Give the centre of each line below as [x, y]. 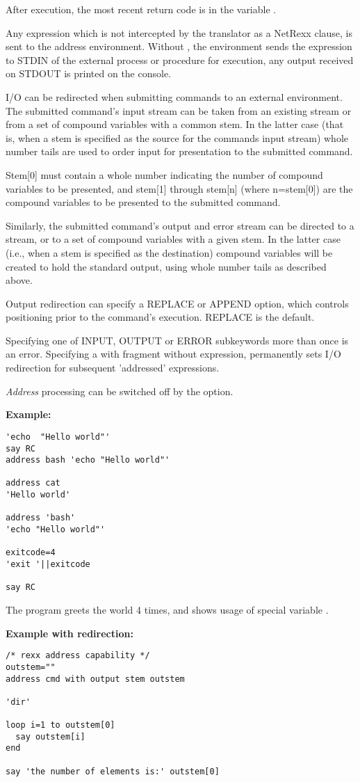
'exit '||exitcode [48, 565]
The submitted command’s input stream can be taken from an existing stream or [179, 110]
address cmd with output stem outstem [95, 679]
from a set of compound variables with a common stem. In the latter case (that [175, 124]
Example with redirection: [69, 633]
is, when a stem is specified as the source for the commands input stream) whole [177, 137]
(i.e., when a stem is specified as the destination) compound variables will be [169, 252]
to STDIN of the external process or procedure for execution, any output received [180, 59]
